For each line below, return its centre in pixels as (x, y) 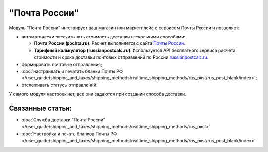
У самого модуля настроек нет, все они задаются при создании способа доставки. (98, 94)
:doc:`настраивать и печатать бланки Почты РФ (72, 71)
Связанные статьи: (40, 108)
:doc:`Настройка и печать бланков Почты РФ (69, 134)
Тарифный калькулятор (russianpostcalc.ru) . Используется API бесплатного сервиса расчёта (135, 50)
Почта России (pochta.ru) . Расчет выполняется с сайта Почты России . (110, 43)
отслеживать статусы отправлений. (60, 85)
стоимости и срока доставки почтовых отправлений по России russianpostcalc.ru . (121, 57)
